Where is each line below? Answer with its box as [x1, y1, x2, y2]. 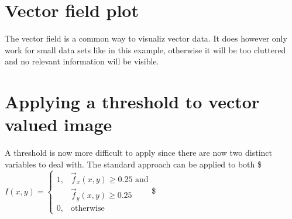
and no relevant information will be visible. [5, 55, 159, 67]
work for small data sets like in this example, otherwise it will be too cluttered [5, 43, 286, 56]
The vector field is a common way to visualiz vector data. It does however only [5, 32, 287, 45]
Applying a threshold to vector [5, 90, 260, 114]
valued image [5, 112, 112, 136]
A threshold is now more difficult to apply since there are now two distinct [5, 146, 272, 159]
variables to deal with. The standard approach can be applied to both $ [5, 158, 262, 170]
